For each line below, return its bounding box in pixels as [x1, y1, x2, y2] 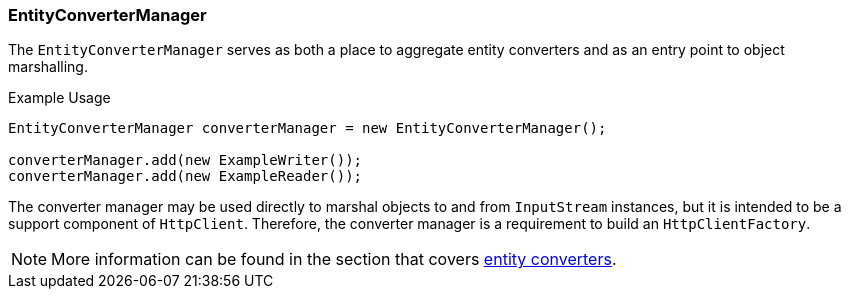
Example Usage [8, 89, 111, 107]
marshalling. [8, 58, 88, 76]
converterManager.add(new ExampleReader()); [8, 168, 363, 185]
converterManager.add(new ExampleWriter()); [8, 152, 363, 169]
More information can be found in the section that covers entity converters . [51, 249, 617, 270]
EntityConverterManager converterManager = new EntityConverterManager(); [8, 120, 607, 137]
